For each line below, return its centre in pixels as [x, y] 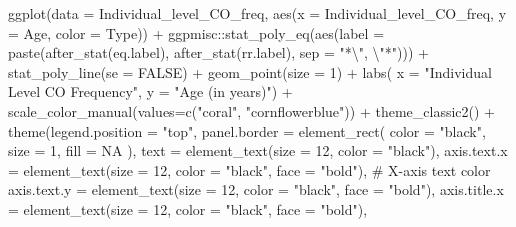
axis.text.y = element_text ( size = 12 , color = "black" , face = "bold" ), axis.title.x [256, 189]
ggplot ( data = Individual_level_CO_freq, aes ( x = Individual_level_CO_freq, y [257, 13]
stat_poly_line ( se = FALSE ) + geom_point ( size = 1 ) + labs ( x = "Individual [250, 71]
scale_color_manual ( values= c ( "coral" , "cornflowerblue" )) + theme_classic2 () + [251, 110]
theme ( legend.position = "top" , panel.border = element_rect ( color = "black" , [247, 130]
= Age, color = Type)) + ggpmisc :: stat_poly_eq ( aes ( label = [196, 32]
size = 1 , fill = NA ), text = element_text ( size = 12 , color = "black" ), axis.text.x [258, 150]
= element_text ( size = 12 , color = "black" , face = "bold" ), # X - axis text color [249, 169]
